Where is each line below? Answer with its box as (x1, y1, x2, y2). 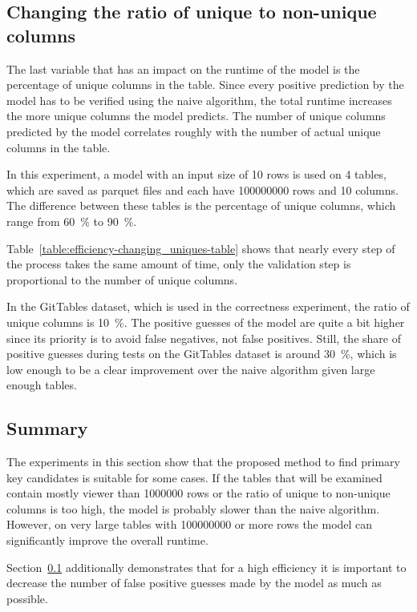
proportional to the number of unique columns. (6, 271, 238, 288)
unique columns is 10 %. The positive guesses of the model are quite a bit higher (6, 313, 405, 330)
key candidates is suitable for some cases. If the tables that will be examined (6, 469, 383, 485)
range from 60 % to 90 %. (6, 212, 137, 229)
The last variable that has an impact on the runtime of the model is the (6, 60, 360, 77)
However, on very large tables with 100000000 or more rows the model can (6, 516, 373, 533)
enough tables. (6, 376, 77, 393)
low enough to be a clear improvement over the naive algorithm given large (6, 360, 375, 377)
